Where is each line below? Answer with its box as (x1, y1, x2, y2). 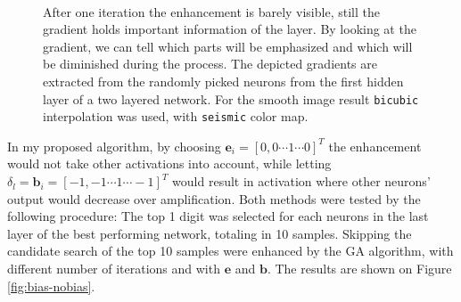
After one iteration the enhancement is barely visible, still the (43, 2, 380, 20)
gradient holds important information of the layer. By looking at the (43, 20, 416, 38)
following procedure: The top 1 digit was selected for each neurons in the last (7, 207, 429, 225)
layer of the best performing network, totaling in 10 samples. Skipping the (7, 224, 412, 242)
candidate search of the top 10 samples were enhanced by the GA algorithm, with (7, 241, 454, 260)
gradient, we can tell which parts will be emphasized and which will (43, 37, 413, 55)
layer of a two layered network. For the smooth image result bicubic (43, 89, 419, 108)
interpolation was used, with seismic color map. (43, 107, 309, 126)
